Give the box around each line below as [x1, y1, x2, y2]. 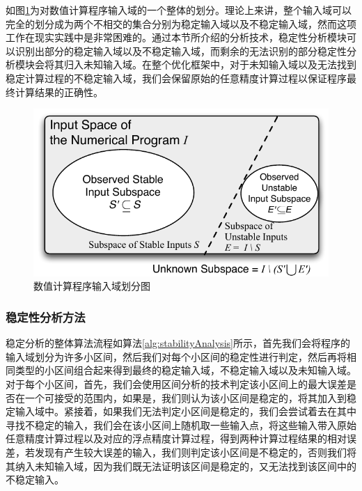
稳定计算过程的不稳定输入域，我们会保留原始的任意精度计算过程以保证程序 [6, 70, 347, 85]
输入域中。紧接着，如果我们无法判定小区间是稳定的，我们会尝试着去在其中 [15, 404, 356, 419]
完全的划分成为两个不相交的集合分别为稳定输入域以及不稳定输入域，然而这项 [6, 16, 356, 31]
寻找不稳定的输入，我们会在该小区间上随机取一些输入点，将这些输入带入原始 [6, 417, 356, 432]
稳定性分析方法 [6, 308, 86, 325]
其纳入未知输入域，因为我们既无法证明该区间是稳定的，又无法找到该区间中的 [6, 458, 356, 473]
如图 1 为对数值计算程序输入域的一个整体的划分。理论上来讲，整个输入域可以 [6, 3, 352, 17]
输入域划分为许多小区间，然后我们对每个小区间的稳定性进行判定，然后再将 [6, 349, 347, 364]
